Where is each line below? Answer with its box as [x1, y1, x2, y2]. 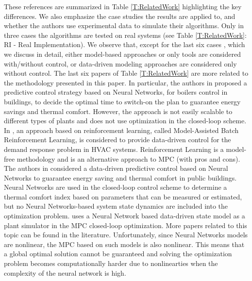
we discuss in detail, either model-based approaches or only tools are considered [4, 49, 241, 59]
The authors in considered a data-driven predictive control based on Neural [4, 163, 228, 173]
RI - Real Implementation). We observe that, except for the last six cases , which [4, 39, 245, 50]
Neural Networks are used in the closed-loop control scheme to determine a [4, 182, 227, 192]
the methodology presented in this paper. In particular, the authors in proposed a [4, 77, 247, 87]
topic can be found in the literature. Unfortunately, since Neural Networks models [4, 230, 248, 240]
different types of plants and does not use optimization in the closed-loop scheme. [4, 116, 247, 126]
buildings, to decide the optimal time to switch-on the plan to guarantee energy [4, 96, 241, 106]
